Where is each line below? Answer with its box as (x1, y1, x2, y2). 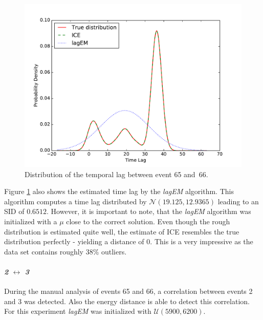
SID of (4, 206, 25, 217)
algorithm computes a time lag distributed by (4, 196, 147, 206)
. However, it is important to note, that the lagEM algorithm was (47, 206, 251, 217)
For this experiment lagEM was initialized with (4, 306, 151, 316)
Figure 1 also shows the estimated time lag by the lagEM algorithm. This (4, 186, 234, 197)
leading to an (217, 196, 259, 206)
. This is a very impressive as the (150, 236, 253, 247)
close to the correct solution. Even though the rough (66, 216, 230, 226)
